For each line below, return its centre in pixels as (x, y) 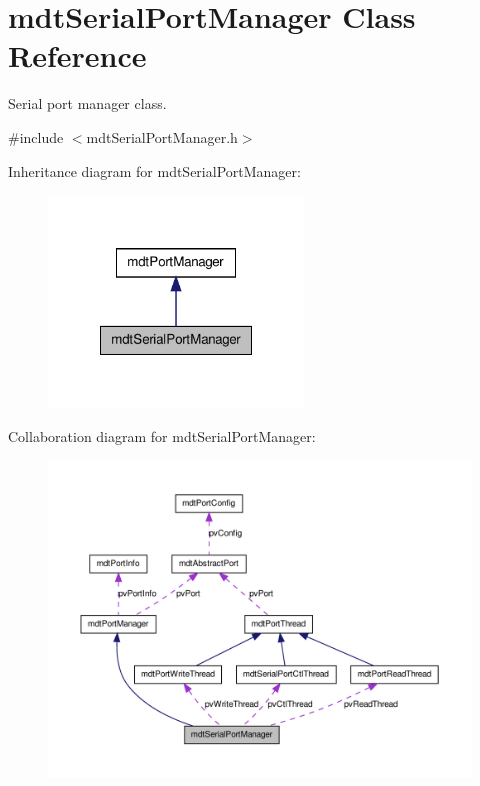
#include (36, 136)
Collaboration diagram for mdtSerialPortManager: (162, 436)
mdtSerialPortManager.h (162, 136)
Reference (77, 55)
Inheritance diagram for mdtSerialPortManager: (154, 170)
